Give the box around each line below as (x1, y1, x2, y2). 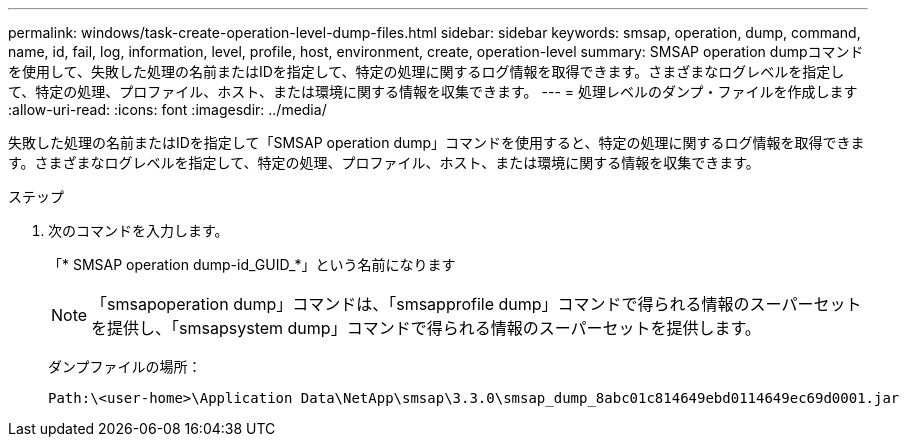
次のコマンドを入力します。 (48, 222, 229, 239)
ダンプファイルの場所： (48, 358, 202, 375)
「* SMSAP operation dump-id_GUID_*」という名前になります (48, 256, 456, 273)
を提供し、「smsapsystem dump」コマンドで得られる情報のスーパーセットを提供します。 (91, 318, 761, 338)
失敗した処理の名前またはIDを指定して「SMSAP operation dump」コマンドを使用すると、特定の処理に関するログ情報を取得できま (8, 134, 865, 151)
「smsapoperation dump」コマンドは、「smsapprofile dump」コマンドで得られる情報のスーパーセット (91, 294, 862, 314)
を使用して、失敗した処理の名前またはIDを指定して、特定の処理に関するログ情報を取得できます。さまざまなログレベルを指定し (8, 63, 845, 80)
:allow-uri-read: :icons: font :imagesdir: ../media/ (8, 101, 327, 118)
